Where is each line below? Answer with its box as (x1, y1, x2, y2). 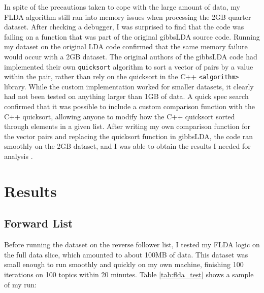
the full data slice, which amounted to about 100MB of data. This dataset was (4, 249, 248, 259)
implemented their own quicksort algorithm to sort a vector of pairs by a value (4, 61, 253, 72)
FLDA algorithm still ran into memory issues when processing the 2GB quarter (4, 11, 251, 22)
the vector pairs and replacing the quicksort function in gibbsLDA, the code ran (4, 131, 253, 141)
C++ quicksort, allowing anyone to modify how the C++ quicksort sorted (4, 111, 235, 121)
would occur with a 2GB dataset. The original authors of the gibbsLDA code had (4, 51, 257, 61)
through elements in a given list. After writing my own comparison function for (4, 121, 251, 132)
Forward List (4, 215, 73, 231)
